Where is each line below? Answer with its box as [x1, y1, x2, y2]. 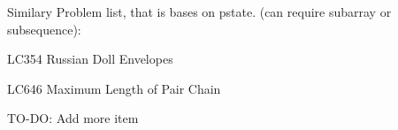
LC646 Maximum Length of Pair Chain [7, 79, 221, 97]
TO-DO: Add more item [7, 109, 139, 127]
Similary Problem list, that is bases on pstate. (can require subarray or [7, 3, 392, 20]
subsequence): [7, 19, 81, 38]
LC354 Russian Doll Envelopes [7, 50, 173, 68]
